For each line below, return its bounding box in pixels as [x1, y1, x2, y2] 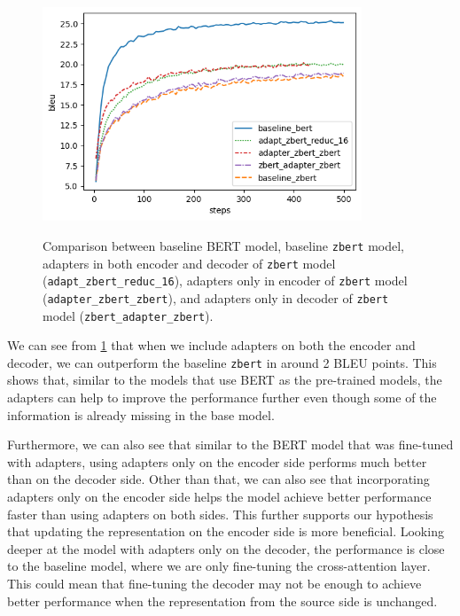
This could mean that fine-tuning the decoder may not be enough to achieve [7, 574, 422, 593]
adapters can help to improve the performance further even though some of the [7, 388, 437, 407]
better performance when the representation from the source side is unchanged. [7, 591, 438, 610]
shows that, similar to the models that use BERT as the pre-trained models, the [7, 370, 442, 389]
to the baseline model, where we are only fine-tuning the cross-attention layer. [7, 557, 431, 575]
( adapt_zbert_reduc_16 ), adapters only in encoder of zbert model [43, 271, 408, 290]
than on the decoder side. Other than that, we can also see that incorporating [7, 470, 430, 488]
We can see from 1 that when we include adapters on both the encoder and [7, 336, 416, 355]
